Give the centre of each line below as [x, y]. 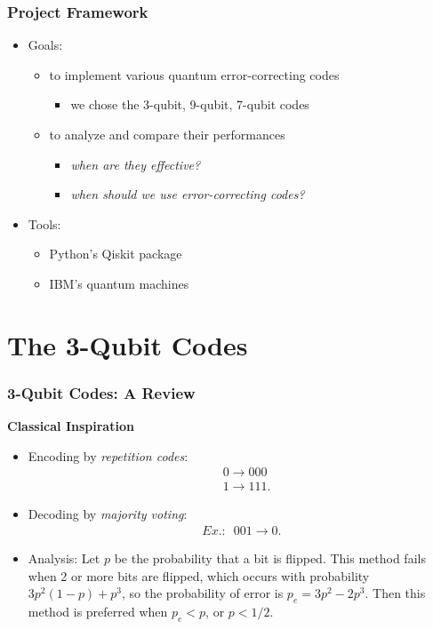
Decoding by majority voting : [108, 514]
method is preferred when [98, 612]
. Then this [395, 593]
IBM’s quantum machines [119, 283]
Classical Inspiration [71, 426]
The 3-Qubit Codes [128, 344]
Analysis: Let [64, 558]
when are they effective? [136, 164]
